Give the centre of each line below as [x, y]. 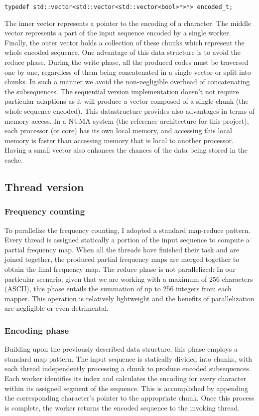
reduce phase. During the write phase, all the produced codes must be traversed [127, 62]
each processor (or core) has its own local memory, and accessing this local [118, 130]
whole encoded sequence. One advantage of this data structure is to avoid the [123, 52]
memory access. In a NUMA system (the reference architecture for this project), [127, 120]
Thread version [44, 186]
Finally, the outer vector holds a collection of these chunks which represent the [125, 42]
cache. [14, 159]
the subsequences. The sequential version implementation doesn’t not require [122, 91]
